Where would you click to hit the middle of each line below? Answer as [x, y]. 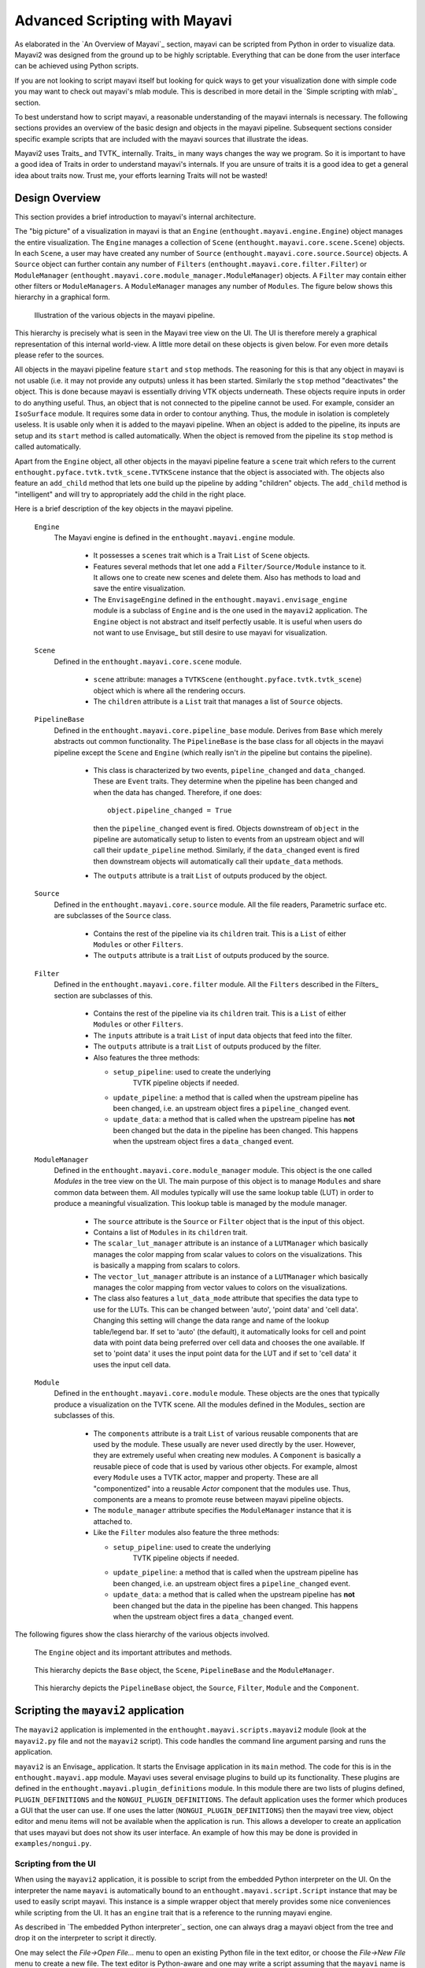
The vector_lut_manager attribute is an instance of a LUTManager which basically [231, 1276]
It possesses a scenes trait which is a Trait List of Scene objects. [201, 556]
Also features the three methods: [146, 1057]
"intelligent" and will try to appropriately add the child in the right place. [130, 494]
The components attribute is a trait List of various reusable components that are [225, 1433]
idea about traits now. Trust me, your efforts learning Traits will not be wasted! [141, 175]
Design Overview [58, 198]
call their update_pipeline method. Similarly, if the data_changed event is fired [226, 850]
